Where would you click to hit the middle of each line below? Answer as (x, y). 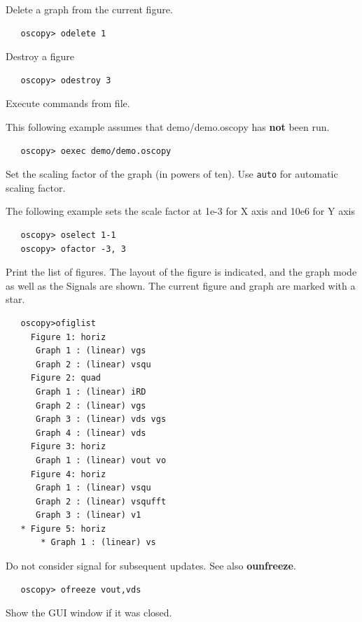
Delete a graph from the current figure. (89, 9)
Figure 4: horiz (68, 474)
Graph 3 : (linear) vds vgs (101, 419)
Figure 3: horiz (68, 447)
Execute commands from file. (68, 103)
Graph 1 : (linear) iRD (91, 391)
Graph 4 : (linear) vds (91, 433)
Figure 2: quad (66, 378)
